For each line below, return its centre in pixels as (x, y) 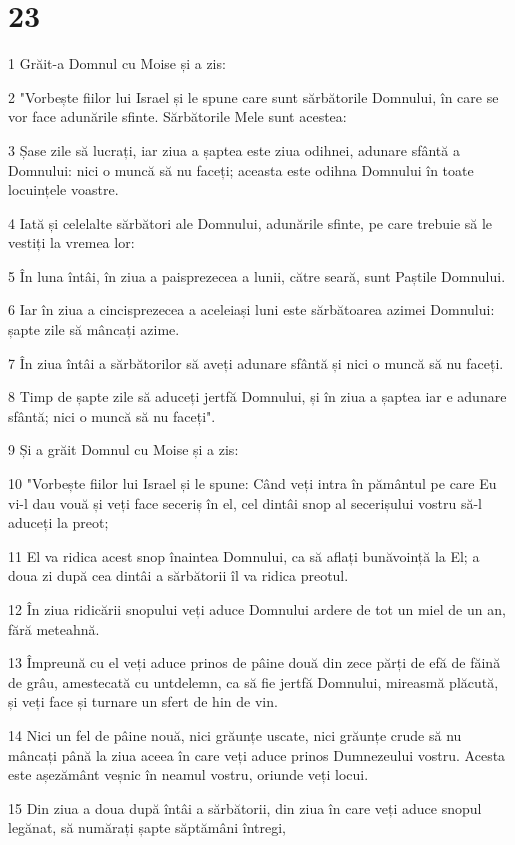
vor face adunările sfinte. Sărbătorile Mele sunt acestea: (177, 116)
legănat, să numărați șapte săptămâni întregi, (147, 827)
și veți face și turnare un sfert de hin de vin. (143, 701)
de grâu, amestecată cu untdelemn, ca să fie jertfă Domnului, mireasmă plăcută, (253, 681)
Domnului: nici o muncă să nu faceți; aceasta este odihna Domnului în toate (241, 169)
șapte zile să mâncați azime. (94, 329)
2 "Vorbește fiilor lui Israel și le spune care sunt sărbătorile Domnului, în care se (253, 96)
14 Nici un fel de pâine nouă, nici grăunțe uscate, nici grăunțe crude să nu (235, 734)
